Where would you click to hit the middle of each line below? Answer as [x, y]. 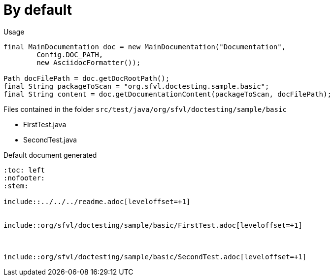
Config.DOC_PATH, [70, 54]
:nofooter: [24, 178]
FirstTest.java [45, 124]
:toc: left [24, 170]
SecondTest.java [50, 140]
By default [38, 10]
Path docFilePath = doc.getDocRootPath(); [87, 78]
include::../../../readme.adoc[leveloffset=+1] [97, 201]
